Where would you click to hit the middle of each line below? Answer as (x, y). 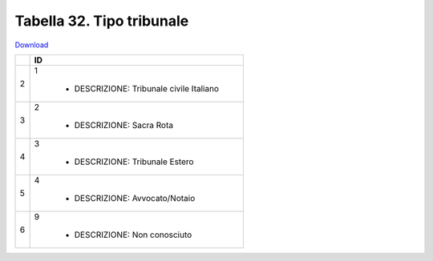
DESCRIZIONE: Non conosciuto (133, 235)
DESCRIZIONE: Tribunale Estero (134, 162)
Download (32, 45)
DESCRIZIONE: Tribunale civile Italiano (147, 88)
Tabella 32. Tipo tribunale (102, 21)
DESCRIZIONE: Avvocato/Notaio (135, 198)
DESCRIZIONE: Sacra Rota (124, 125)
